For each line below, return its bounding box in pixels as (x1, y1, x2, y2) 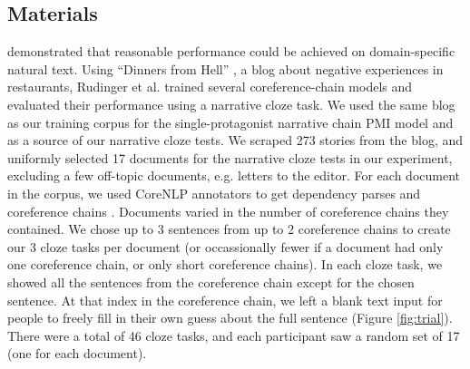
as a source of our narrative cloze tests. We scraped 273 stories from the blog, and (7, 131, 464, 150)
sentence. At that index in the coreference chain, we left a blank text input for (7, 290, 443, 309)
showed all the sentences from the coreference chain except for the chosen (7, 272, 415, 291)
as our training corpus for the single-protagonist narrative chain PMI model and (7, 112, 454, 131)
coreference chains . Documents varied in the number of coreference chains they (7, 201, 449, 220)
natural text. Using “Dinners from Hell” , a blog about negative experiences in (7, 59, 444, 78)
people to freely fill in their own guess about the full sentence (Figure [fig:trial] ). (7, 308, 453, 327)
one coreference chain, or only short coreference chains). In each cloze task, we (7, 255, 443, 274)
